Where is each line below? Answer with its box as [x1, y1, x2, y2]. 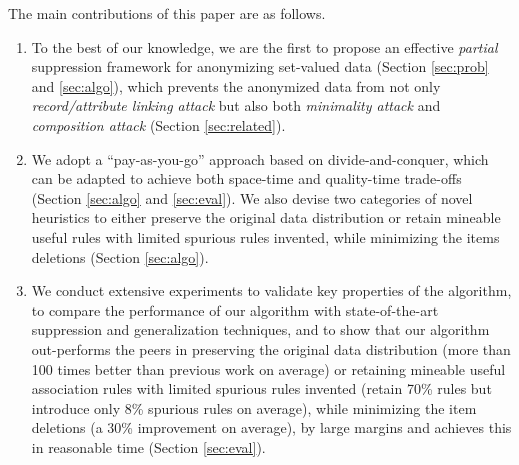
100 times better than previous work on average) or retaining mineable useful [31, 358, 506, 379]
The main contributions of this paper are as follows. [8, 3, 326, 23]
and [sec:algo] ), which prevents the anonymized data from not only [31, 75, 441, 96]
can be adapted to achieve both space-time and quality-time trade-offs [31, 168, 462, 189]
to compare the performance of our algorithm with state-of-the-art [31, 299, 439, 320]
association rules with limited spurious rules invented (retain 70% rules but [31, 378, 492, 399]
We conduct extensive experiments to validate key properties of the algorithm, [31, 280, 512, 301]
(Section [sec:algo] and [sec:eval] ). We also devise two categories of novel [31, 187, 473, 208]
